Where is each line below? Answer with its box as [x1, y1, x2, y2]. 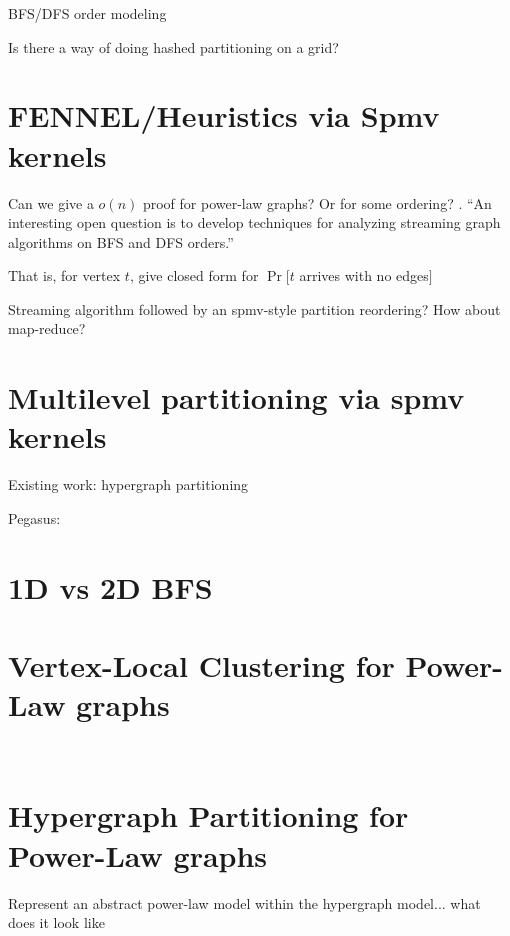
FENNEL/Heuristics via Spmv [8, 95, 440, 136]
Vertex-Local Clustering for [8, 645, 395, 686]
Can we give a [8, 192, 94, 213]
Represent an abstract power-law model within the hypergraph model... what [8, 892, 481, 913]
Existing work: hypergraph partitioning [8, 474, 249, 495]
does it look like [8, 912, 105, 933]
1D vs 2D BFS [8, 566, 213, 607]
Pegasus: [8, 507, 61, 528]
